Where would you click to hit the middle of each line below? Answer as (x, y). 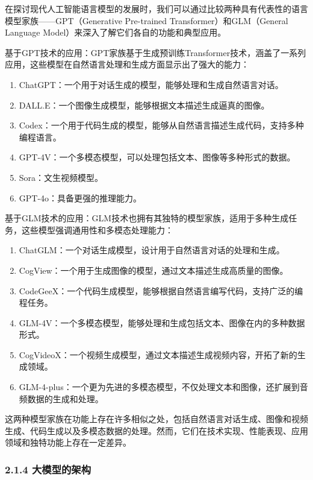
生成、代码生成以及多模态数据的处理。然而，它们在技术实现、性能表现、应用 (156, 430)
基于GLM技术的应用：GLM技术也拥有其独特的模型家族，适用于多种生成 (147, 218)
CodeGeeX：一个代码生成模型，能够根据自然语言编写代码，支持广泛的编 (161, 290)
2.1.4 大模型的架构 (48, 469)
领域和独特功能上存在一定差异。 (68, 442)
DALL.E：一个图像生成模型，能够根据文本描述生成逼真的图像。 (144, 105)
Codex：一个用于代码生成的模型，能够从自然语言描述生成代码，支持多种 (161, 125)
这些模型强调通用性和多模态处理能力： (97, 229)
